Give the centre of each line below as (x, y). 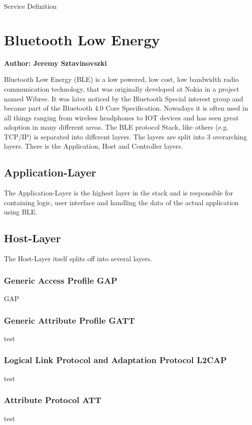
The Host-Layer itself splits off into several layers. (78, 259)
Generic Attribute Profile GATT (69, 320)
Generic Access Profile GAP (61, 280)
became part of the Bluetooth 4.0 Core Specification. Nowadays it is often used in (126, 108)
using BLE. (21, 212)
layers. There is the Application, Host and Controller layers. (94, 146)
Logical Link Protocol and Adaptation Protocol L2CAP (116, 360)
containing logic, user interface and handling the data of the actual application (121, 202)
